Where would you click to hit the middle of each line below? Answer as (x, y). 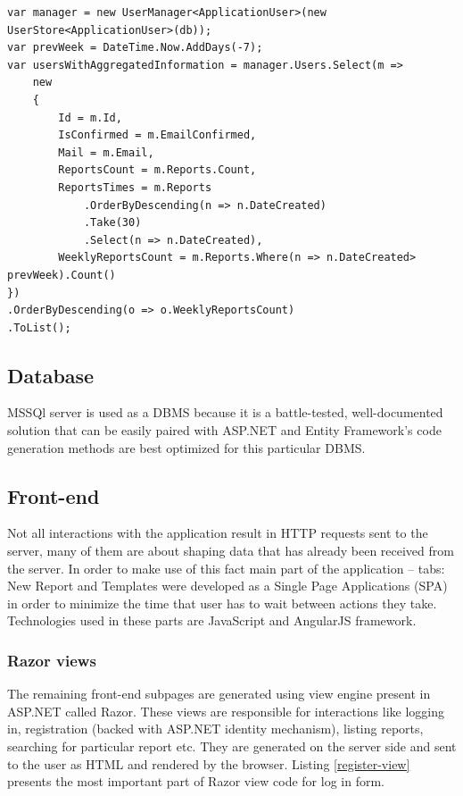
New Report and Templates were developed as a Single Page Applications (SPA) (227, 586)
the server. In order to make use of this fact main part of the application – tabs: (226, 568)
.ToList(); (39, 327)
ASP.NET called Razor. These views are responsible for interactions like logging (226, 711)
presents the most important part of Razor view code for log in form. (196, 781)
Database (51, 375)
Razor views (52, 660)
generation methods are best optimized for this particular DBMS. (186, 447)
